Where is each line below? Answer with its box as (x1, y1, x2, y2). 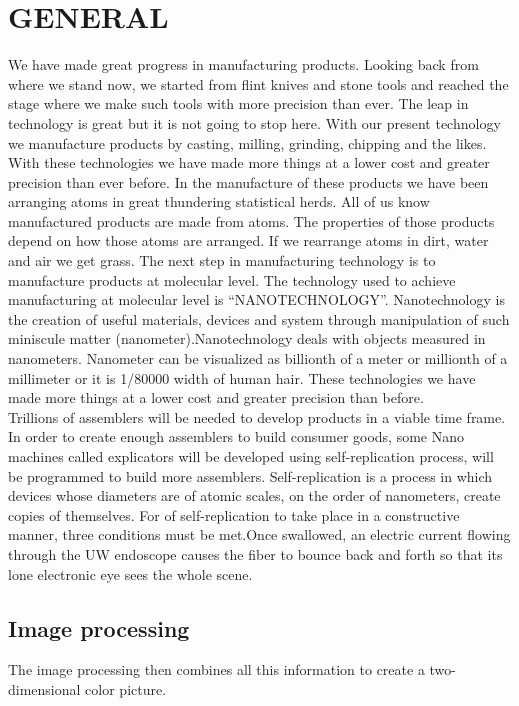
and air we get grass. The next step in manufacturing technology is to (8, 250, 436, 271)
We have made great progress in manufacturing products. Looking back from (8, 54, 479, 75)
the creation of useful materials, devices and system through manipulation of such (8, 308, 510, 329)
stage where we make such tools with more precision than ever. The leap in (8, 93, 469, 114)
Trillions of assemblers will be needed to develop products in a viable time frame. (8, 406, 506, 427)
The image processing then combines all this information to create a (8, 659, 425, 680)
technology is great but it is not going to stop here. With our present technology (8, 112, 501, 133)
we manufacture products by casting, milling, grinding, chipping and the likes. (8, 132, 487, 153)
